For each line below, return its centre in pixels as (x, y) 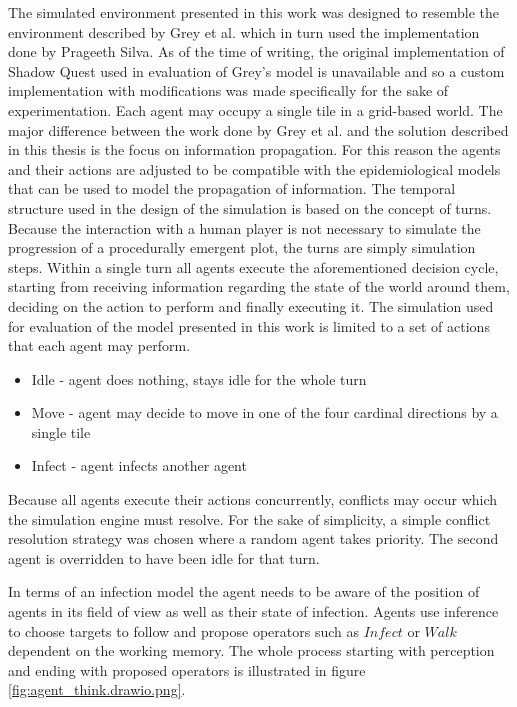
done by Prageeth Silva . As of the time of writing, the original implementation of (256, 51)
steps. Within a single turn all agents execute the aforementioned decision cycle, (253, 266)
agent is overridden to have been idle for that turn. (164, 557)
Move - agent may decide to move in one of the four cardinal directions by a (264, 412)
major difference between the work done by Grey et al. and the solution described (258, 129)
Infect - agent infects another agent (139, 465)
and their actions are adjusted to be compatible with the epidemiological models (254, 168)
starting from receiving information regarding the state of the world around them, (259, 286)
